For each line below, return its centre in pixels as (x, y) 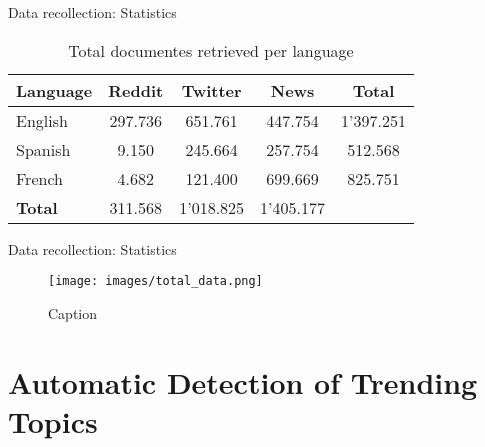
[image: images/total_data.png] (155, 281)
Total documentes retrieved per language (211, 50)
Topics (53, 420)
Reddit (136, 90)
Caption (73, 312)
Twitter (211, 90)
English (42, 120)
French (39, 178)
